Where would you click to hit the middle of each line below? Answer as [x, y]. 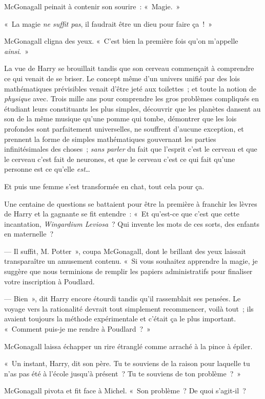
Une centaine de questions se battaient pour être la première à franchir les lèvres [131, 203]
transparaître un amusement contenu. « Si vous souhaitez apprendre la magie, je [131, 261]
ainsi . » [17, 51]
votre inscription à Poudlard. [49, 281]
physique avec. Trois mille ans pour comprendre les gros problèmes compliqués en [132, 98]
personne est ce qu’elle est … [47, 169]
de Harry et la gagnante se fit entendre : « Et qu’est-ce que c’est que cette [122, 214]
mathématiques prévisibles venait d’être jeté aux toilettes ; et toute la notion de [130, 88]
